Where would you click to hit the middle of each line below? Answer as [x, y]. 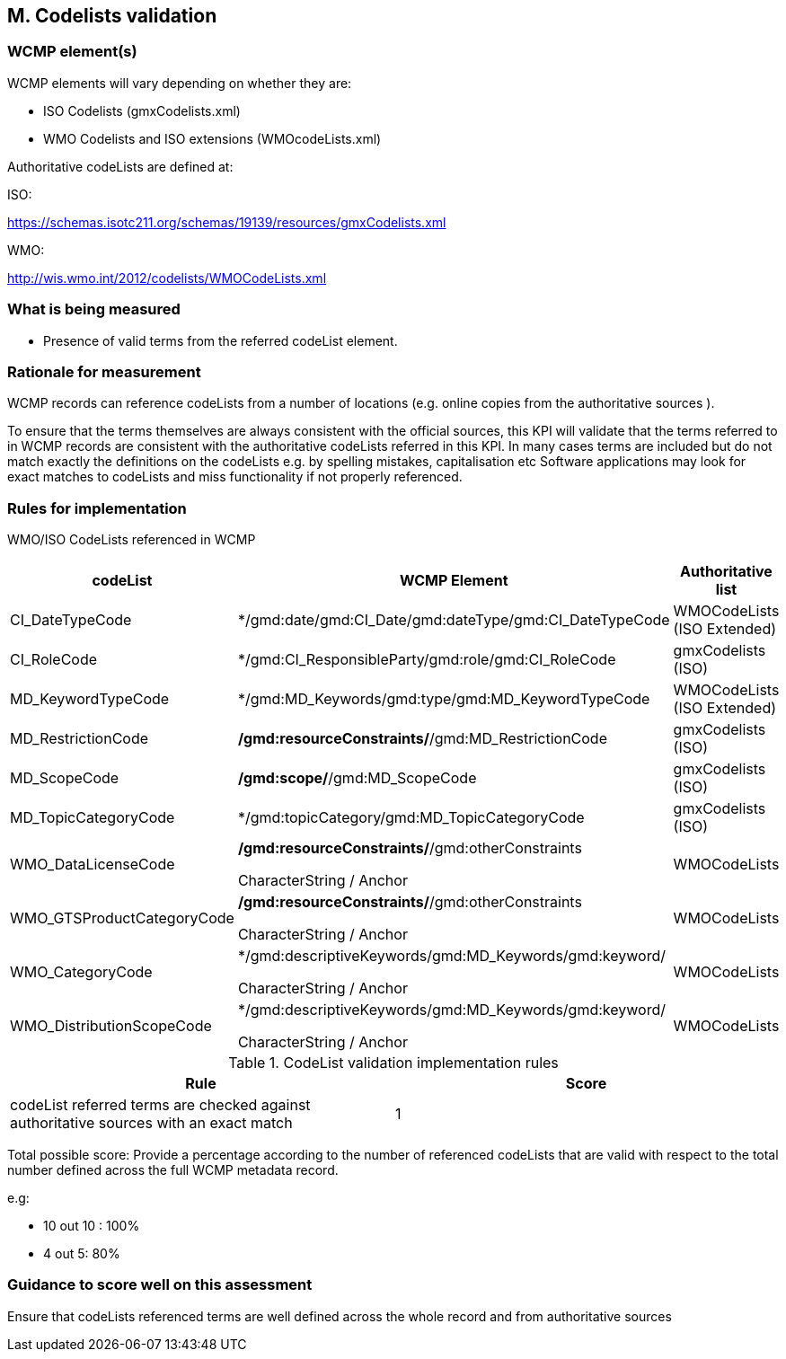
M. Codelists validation [112, 16]
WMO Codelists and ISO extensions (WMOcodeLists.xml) [212, 138]
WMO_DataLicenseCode [93, 865]
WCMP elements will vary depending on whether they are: [180, 83]
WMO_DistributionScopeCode [111, 1026]
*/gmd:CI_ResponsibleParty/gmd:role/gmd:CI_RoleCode [427, 660]
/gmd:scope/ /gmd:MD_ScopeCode [357, 778]
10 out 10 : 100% [92, 1226]
